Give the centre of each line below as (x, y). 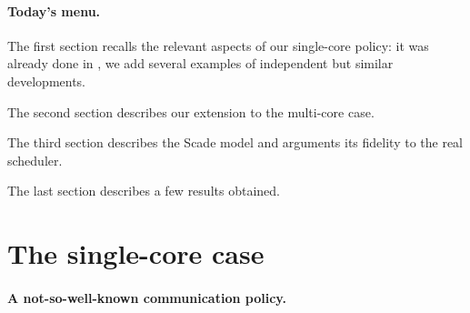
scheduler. (35, 160)
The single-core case (136, 253)
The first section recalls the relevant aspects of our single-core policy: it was (218, 45)
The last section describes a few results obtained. (144, 191)
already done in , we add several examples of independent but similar (200, 63)
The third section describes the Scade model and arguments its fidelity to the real (235, 142)
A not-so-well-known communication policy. (147, 297)
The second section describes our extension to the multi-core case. (191, 111)
